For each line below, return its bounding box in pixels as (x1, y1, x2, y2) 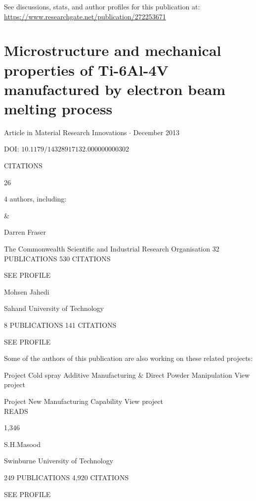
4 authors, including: (4, 194, 67, 204)
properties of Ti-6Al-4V (4, 59, 169, 80)
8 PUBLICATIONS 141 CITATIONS (4, 320, 117, 330)
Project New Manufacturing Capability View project (4, 396, 163, 406)
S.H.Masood (4, 439, 41, 449)
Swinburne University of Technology (4, 455, 114, 466)
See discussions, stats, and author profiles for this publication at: (4, 1, 200, 11)
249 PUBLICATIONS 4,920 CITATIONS (4, 472, 129, 482)
